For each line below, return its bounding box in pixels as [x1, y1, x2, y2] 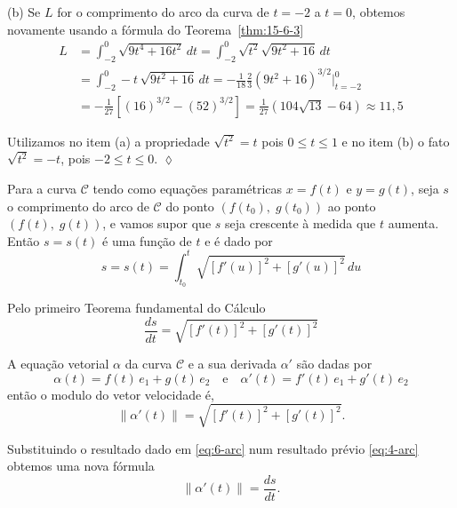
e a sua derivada [188, 354, 277, 373]
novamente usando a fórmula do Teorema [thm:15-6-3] [7, 20, 304, 38]
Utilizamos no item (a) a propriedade [7, 131, 210, 150]
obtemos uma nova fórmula [7, 456, 155, 475]
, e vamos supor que [102, 214, 212, 233]
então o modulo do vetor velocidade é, [7, 385, 214, 403]
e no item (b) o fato [341, 131, 450, 150]
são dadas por [296, 354, 373, 373]
